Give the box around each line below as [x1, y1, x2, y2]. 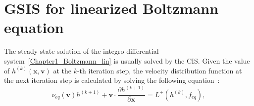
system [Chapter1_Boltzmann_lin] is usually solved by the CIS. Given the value [4, 55, 250, 66]
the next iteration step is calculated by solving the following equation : [4, 75, 220, 85]
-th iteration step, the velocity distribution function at [77, 65, 242, 75]
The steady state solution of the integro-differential [4, 46, 159, 56]
